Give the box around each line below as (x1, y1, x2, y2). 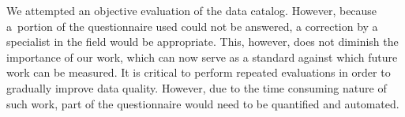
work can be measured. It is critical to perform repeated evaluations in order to (6, 64, 391, 81)
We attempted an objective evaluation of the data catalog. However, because (6, 2, 377, 18)
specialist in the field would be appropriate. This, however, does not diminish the (6, 33, 399, 50)
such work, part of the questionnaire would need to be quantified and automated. (6, 95, 399, 111)
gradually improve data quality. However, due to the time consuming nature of (6, 79, 387, 96)
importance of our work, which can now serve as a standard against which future (6, 48, 398, 65)
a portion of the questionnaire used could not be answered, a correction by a (6, 17, 378, 34)
